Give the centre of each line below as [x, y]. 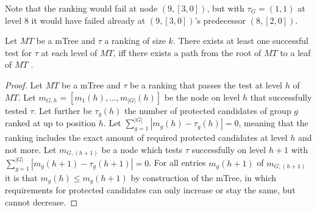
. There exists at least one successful [240, 41]
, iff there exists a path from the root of [187, 52]
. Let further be [63, 110]
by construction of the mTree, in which [204, 177]
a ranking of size [135, 41]
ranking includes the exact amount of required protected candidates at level [146, 138]
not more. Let [31, 149]
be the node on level [202, 97]
